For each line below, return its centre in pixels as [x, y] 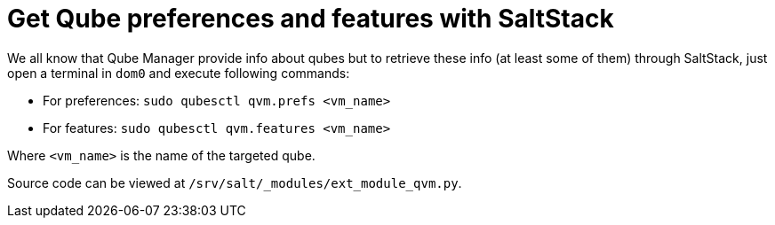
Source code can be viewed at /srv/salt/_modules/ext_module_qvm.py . [235, 182]
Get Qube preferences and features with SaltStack [311, 19]
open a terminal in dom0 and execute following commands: [179, 73]
